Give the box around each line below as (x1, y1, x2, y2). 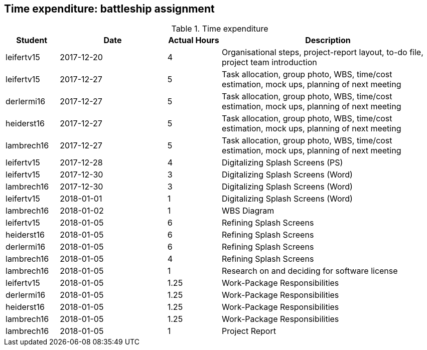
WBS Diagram (222, 206, 274, 216)
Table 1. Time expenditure (171, 24, 268, 34)
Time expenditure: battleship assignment (4, 3, 215, 15)
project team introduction (222, 57, 317, 68)
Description (305, 35, 351, 46)
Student (16, 35, 47, 46)
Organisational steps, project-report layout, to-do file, (222, 47, 423, 58)
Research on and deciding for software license (222, 266, 398, 276)
